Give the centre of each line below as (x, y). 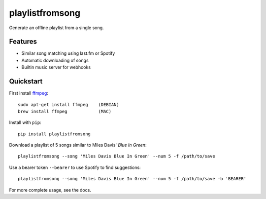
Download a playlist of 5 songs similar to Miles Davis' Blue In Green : (78, 145)
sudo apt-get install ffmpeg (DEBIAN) (68, 104)
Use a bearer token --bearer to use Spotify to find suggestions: (75, 167)
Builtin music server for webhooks (56, 67)
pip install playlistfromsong (54, 134)
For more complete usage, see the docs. (50, 190)
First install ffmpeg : (29, 93)
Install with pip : (25, 122)
